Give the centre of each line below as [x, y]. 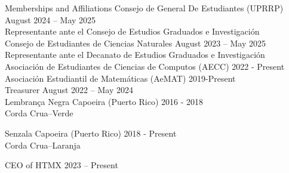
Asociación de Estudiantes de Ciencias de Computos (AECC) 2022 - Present [145, 66]
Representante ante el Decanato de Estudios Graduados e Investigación [135, 55]
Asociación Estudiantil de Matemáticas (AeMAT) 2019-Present [120, 78]
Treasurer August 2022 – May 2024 [69, 90]
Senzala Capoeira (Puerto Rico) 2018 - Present [91, 133]
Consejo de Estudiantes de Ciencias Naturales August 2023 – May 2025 [135, 43]
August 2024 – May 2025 [50, 19]
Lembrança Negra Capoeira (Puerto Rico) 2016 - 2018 [104, 101]
